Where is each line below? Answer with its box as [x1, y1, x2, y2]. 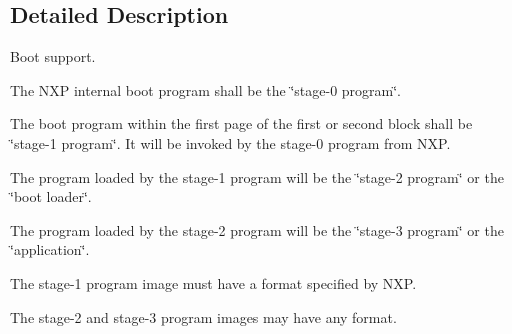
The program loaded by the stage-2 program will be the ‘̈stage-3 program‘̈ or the [10, 219, 504, 240]
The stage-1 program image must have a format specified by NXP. [10, 272, 417, 293]
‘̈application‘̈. [10, 239, 90, 260]
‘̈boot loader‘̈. [10, 186, 92, 207]
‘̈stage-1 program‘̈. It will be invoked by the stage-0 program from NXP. [10, 132, 451, 153]
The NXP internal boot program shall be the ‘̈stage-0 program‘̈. [10, 79, 402, 100]
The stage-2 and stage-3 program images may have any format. [10, 306, 397, 327]
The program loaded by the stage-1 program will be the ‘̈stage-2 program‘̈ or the [10, 166, 504, 187]
